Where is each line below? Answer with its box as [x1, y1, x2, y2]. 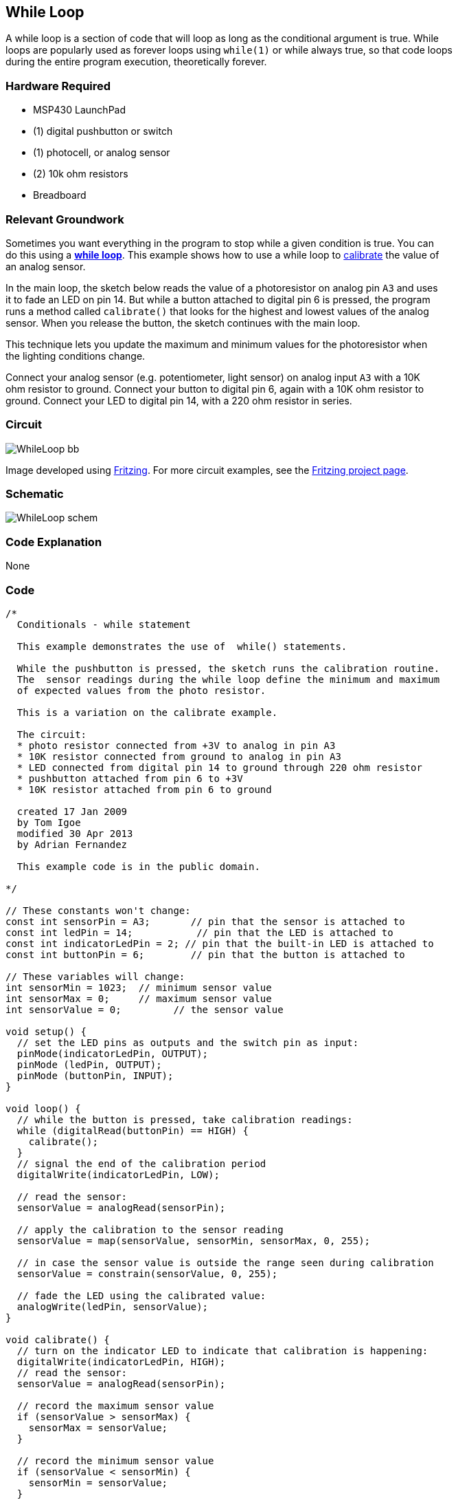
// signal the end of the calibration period [16, 1157, 266, 1169]
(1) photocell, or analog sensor [33, 146, 170, 159]
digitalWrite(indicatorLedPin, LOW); [16, 1169, 220, 1180]
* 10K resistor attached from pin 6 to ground [16, 783, 272, 795]
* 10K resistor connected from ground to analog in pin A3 [16, 750, 341, 762]
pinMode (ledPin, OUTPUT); [16, 1058, 162, 1070]
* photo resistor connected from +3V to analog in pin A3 [16, 739, 336, 751]
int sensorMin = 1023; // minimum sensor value [5, 981, 272, 993]
